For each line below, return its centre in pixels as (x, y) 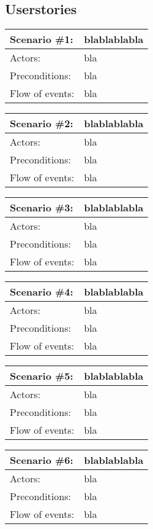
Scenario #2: (42, 123)
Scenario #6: (42, 460)
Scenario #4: (42, 292)
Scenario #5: (42, 376)
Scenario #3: (42, 208)
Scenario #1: (42, 39)
